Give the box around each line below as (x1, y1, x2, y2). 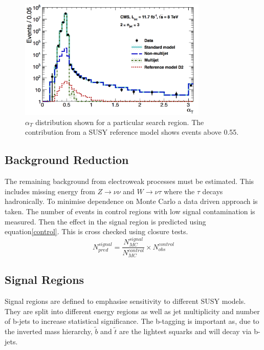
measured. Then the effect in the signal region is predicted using (5, 216, 206, 227)
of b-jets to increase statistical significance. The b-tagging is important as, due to (5, 316, 259, 326)
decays (202, 186, 223, 196)
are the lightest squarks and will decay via (119, 326, 252, 337)
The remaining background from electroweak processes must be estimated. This (5, 176, 254, 187)
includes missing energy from (5, 186, 95, 196)
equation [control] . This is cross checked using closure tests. (5, 226, 188, 237)
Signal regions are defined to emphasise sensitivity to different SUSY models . (5, 296, 246, 306)
